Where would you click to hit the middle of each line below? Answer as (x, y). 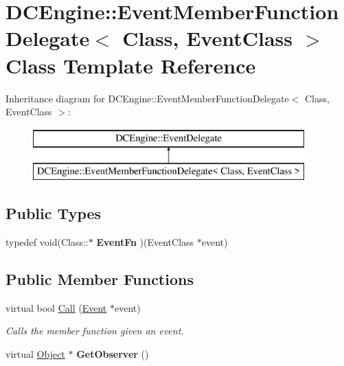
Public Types (54, 213)
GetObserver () (113, 354)
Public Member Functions (100, 279)
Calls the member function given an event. (95, 331)
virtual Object (35, 354)
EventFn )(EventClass (145, 242)
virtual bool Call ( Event (56, 307)
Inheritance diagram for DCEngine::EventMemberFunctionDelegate (147, 98)
